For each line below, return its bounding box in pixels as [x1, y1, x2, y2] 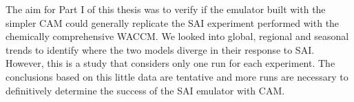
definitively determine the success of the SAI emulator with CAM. [6, 83, 285, 97]
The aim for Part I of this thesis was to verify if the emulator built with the [6, 2, 326, 16]
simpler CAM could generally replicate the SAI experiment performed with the [6, 15, 340, 30]
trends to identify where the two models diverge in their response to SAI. [6, 42, 315, 57]
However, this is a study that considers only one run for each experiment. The [6, 56, 335, 70]
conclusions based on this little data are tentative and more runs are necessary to [6, 69, 348, 83]
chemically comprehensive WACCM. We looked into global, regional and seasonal [6, 29, 349, 43]
